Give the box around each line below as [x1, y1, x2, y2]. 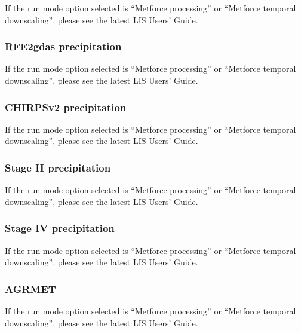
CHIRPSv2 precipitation [5, 99, 127, 114]
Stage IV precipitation [5, 221, 115, 236]
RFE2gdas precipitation [5, 39, 122, 54]
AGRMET [5, 281, 56, 296]
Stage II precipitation [5, 160, 111, 175]
